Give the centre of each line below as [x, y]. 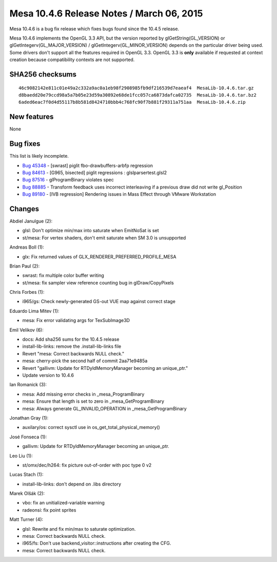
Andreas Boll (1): [27, 247]
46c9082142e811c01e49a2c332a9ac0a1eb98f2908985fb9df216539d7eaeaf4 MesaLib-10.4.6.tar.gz [136, 88]
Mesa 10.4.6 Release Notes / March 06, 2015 [106, 13]
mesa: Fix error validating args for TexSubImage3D [76, 321]
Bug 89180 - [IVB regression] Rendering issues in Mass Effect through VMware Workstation [119, 194]
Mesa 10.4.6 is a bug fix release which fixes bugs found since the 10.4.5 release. [94, 29]
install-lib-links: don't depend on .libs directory [72, 484]
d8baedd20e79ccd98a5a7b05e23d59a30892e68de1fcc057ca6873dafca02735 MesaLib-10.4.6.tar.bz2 [137, 95]
